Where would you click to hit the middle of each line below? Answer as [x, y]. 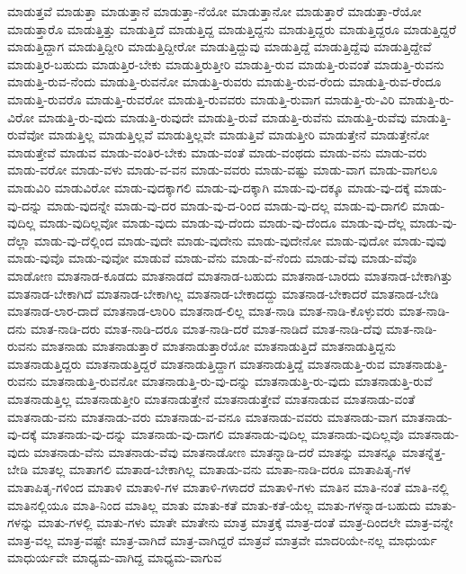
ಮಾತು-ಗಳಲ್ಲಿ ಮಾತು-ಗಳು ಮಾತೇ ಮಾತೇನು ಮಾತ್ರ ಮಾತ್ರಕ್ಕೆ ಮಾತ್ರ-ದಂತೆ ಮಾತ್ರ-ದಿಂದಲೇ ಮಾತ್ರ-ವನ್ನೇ [245, 522]
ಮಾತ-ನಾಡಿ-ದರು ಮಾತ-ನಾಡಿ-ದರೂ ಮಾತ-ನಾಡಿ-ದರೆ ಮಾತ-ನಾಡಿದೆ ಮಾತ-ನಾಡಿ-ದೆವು [206, 328]
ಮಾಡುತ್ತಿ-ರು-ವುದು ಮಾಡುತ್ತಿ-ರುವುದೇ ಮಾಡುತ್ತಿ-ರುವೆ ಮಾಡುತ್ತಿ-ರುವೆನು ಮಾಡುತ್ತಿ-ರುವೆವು [222, 117]
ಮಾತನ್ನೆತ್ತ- [424, 451]
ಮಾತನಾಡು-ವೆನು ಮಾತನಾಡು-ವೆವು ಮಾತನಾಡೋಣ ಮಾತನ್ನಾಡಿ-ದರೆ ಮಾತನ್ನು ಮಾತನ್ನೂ [216, 451]
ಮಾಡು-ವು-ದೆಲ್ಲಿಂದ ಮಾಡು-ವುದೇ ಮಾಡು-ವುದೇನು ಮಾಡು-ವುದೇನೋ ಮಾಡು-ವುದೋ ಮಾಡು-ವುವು [240, 240]
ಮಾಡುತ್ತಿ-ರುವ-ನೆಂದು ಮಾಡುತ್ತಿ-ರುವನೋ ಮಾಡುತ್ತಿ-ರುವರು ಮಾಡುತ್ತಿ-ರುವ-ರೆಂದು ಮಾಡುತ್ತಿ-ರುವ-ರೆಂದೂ [224, 81]
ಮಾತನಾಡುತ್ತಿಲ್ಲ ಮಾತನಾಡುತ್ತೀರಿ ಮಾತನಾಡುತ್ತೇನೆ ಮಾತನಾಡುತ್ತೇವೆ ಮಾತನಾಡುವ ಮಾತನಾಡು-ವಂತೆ [211, 399]
